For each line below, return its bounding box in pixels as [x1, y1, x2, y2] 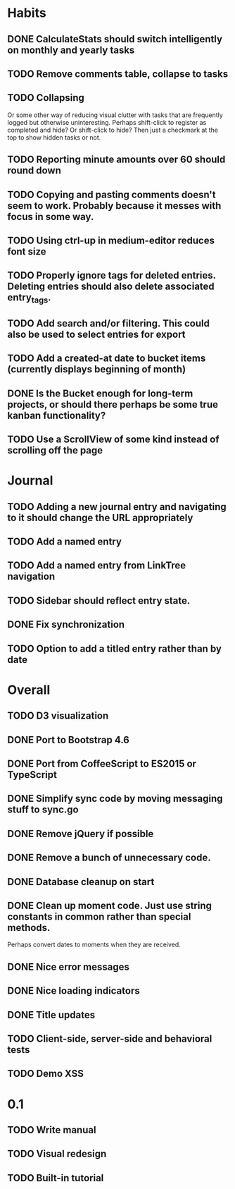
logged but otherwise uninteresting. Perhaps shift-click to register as [7, 118, 207, 126]
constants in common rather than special [7, 910, 191, 922]
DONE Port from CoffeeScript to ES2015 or [7, 757, 197, 769]
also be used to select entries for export [7, 328, 186, 340]
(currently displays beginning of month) [7, 363, 186, 375]
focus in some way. [7, 210, 94, 223]
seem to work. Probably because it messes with [7, 200, 222, 212]
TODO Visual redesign [7, 1148, 107, 1160]
